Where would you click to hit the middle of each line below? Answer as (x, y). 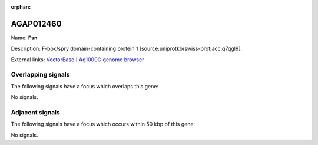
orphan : (21, 7)
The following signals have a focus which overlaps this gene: (85, 86)
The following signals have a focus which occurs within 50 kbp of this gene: (103, 124)
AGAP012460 (36, 24)
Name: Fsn (24, 38)
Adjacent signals (35, 112)
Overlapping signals (40, 75)
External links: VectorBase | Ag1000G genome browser (77, 60)
